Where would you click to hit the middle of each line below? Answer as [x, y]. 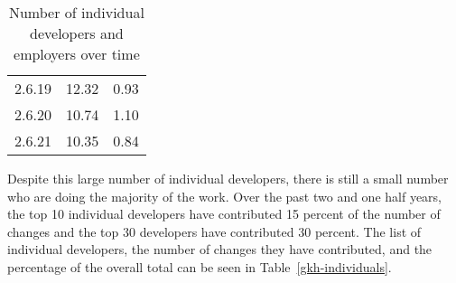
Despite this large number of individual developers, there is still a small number [228, 178]
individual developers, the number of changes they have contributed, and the [220, 249]
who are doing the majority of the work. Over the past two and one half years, [225, 196]
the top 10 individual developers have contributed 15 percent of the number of [224, 214]
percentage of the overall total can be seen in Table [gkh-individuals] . [200, 266]
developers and [77, 33]
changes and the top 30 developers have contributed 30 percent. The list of [214, 231]
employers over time [77, 54]
